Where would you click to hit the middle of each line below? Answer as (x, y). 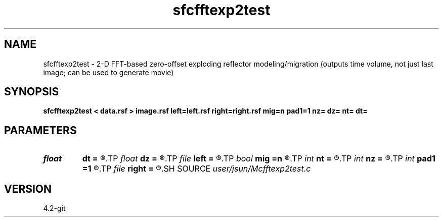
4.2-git (54, 208)
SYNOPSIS (32, 92)
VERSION (28, 189)
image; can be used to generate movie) (108, 72)
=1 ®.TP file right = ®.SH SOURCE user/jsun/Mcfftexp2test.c (196, 169)
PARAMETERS (40, 130)
